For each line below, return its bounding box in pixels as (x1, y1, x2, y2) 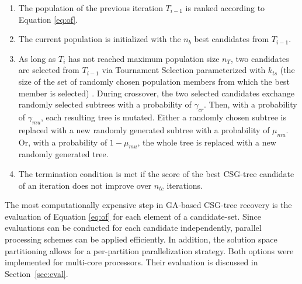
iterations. (166, 179, 203, 191)
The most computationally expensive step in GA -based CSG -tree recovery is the (5, 199, 292, 211)
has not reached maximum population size (68, 52, 220, 64)
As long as (18, 52, 56, 64)
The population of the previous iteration (18, 2, 163, 13)
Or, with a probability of (18, 136, 107, 148)
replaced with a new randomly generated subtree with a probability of (18, 123, 270, 136)
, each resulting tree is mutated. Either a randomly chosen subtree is (41, 110, 286, 123)
